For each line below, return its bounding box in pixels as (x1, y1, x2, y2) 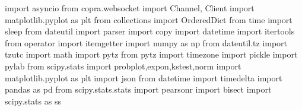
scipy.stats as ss (5, 94, 61, 107)
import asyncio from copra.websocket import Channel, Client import (5, 2, 255, 14)
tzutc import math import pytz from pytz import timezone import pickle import (5, 48, 298, 61)
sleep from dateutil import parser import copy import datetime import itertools (5, 25, 295, 37)
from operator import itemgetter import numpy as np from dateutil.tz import (5, 36, 288, 49)
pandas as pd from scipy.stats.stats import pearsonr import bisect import (5, 83, 272, 96)
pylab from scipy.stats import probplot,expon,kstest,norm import (5, 59, 241, 72)
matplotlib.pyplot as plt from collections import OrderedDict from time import (5, 13, 293, 26)
